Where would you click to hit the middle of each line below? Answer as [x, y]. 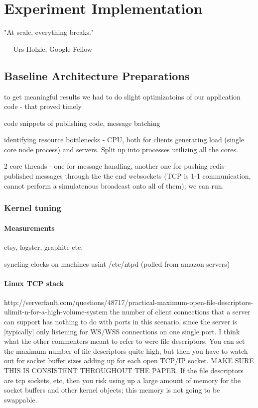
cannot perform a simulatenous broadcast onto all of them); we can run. [114, 185]
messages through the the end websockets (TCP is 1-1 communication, [143, 176]
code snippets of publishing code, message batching [82, 123]
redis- [218, 166]
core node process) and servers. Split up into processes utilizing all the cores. [121, 149]
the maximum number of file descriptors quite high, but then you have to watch [126, 351]
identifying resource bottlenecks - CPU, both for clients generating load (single [124, 140]
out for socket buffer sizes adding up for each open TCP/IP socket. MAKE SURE [129, 360]
